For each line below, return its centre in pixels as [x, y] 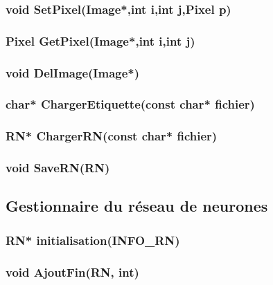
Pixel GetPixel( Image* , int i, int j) [100, 40]
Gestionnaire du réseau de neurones [137, 206]
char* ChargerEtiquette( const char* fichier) [130, 104]
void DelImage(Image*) [73, 72]
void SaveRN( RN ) [58, 168]
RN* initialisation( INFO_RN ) [93, 240]
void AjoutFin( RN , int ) [72, 272]
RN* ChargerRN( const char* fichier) [112, 136]
